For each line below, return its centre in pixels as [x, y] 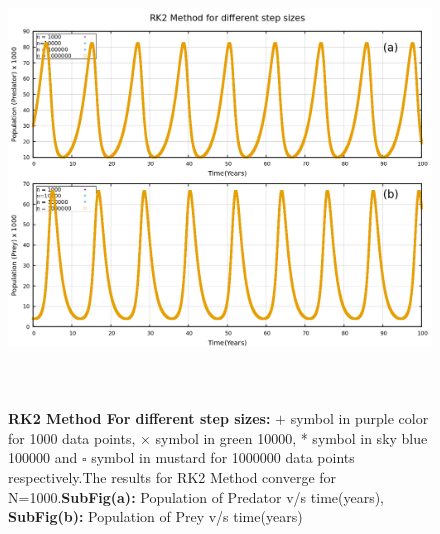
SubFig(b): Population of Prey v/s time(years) [155, 516]
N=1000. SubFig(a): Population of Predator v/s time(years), [196, 496]
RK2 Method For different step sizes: [139, 418]
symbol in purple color [359, 418]
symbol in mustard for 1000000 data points [223, 457]
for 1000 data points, [72, 437]
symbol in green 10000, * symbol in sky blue [291, 437]
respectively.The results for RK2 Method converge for [172, 476]
